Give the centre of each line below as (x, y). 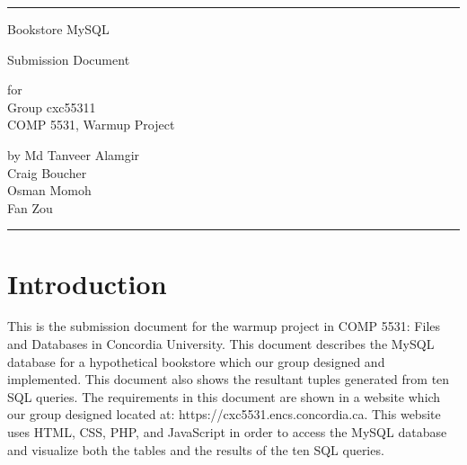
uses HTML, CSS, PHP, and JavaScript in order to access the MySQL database (227, 432)
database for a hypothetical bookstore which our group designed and (196, 361)
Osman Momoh (49, 190)
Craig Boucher (47, 172)
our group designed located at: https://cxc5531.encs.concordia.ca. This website (224, 414)
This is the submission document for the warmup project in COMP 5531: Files (224, 326)
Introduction (87, 283)
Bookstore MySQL (58, 29)
